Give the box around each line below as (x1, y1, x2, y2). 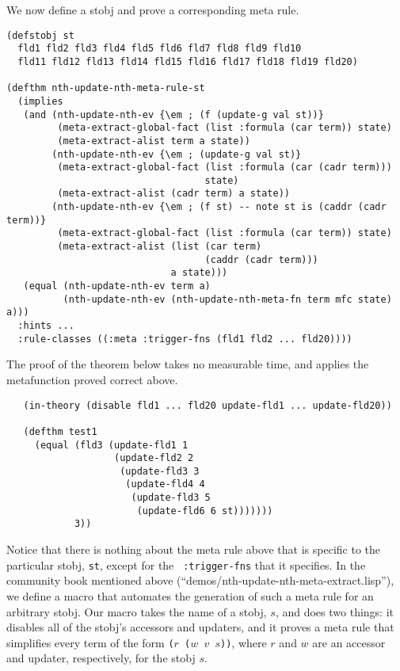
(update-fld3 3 (120, 465, 200, 477)
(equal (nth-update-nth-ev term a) (23, 280, 211, 292)
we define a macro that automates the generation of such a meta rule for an (6, 587, 374, 604)
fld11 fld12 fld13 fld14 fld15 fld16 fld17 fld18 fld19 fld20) (17, 55, 358, 67)
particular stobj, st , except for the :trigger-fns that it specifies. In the (6, 556, 366, 573)
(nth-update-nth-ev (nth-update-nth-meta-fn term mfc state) (63, 293, 392, 305)
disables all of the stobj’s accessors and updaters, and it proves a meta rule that (6, 619, 394, 635)
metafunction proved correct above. (6, 371, 178, 387)
